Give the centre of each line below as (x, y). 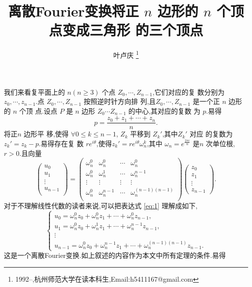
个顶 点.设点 (38, 110)
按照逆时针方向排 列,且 (120, 101)
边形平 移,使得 (46, 134)
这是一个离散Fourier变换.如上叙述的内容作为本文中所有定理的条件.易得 (115, 255)
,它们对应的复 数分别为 (189, 92)
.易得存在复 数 (61, 143)
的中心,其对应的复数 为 (165, 110)
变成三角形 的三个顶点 (133, 30)
